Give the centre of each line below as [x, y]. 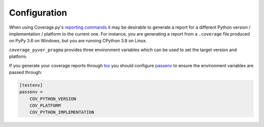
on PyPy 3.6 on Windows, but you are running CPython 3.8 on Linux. [78, 41]
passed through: [26, 72]
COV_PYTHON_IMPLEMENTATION [62, 112]
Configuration [38, 13]
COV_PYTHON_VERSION [53, 99]
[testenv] [31, 85]
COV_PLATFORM [45, 106]
